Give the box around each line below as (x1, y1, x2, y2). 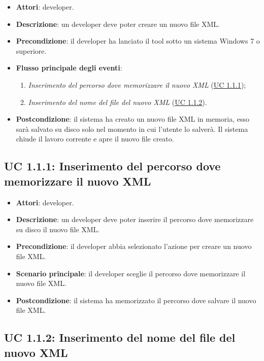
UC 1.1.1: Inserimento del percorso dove (4, 158, 221, 174)
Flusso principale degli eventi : (16, 62, 122, 73)
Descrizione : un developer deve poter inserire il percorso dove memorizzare (16, 214, 254, 225)
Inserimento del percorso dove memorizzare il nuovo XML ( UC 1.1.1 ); (28, 79, 246, 90)
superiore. (16, 45, 47, 56)
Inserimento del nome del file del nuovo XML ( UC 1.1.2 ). (28, 96, 207, 107)
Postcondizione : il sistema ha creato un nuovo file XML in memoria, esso (16, 114, 250, 124)
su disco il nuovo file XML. (16, 224, 100, 234)
